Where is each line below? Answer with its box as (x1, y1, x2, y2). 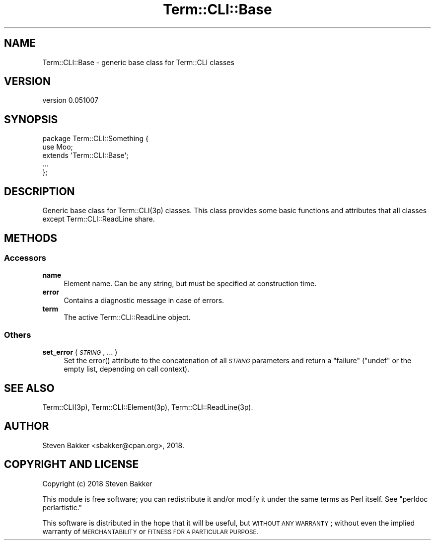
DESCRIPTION (4, 185, 75, 198)
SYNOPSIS (4, 113, 58, 126)
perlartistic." (42, 503, 82, 512)
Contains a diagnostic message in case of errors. (64, 296, 224, 305)
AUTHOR (4, 420, 49, 433)
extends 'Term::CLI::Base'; (42, 151, 129, 160)
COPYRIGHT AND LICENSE (4, 458, 139, 471)
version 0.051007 (42, 96, 99, 105)
